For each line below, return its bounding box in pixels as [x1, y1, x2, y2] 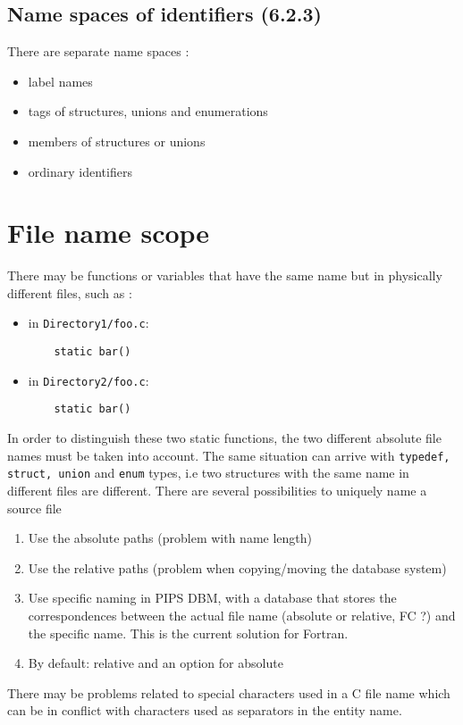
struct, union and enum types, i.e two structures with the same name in [7, 463, 409, 482]
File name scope [7, 214, 210, 251]
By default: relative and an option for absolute [28, 654, 283, 672]
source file [7, 498, 62, 517]
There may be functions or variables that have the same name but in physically [7, 266, 442, 285]
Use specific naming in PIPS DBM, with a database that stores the [28, 588, 397, 607]
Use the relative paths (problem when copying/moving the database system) [28, 558, 447, 577]
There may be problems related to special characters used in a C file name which [7, 683, 450, 702]
